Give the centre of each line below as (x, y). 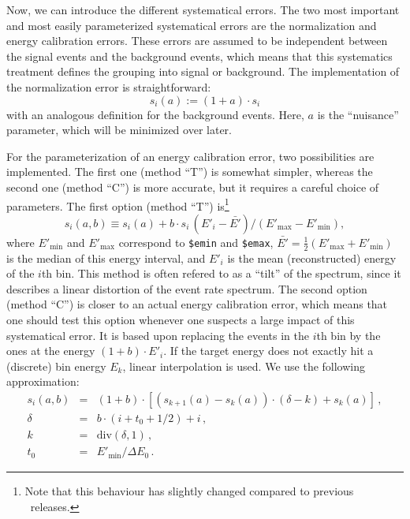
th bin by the (348, 335)
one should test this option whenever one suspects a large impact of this (181, 319)
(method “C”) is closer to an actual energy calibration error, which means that (197, 304)
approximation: (43, 381)
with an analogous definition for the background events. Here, (155, 114)
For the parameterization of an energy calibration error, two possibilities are (190, 156)
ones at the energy (51, 351)
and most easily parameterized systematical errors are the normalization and (192, 25)
